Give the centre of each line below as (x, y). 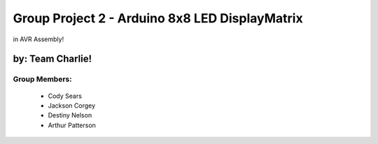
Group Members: (43, 79)
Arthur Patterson (72, 125)
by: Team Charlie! (52, 59)
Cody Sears (65, 96)
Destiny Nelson (70, 115)
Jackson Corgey (72, 106)
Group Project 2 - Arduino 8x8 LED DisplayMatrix (158, 18)
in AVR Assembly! (38, 39)
